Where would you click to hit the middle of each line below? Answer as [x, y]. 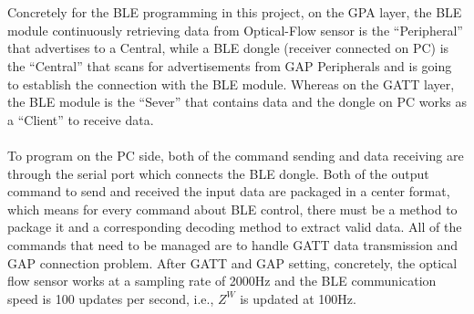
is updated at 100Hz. [298, 298]
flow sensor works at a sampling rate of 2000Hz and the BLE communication [222, 281]
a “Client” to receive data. [81, 119]
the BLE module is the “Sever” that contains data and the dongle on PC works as [237, 102]
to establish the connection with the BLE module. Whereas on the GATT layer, [231, 84]
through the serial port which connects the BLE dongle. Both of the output [218, 173]
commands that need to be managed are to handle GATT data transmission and [232, 244]
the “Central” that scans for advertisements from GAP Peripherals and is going [230, 65]
